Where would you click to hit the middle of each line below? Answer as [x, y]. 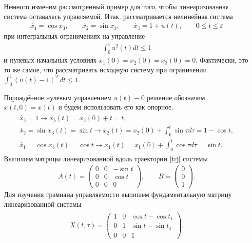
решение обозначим [176, 97]
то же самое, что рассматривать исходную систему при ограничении [105, 69]
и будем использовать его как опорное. [116, 107]
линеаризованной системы [43, 204]
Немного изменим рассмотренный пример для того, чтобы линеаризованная [116, 6]
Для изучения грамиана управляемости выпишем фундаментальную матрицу [118, 194]
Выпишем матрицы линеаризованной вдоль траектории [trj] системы [106, 158]
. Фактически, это [222, 60]
